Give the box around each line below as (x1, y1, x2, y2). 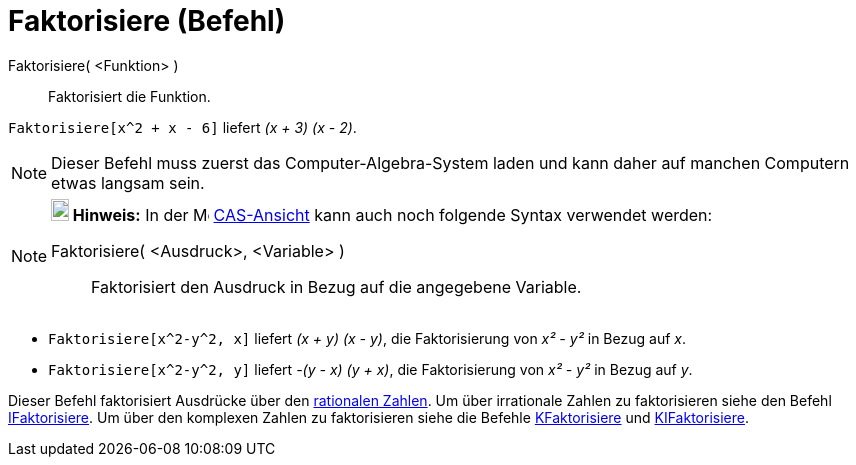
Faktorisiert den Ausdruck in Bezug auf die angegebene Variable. (91, 276, 582, 297)
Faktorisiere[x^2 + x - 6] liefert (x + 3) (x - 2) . (8, 118, 357, 136)
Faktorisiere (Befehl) (8, 4, 286, 38)
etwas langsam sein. (51, 172, 205, 193)
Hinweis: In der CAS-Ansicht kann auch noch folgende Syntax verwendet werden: (72, 204, 713, 225)
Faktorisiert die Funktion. (48, 87, 211, 105)
